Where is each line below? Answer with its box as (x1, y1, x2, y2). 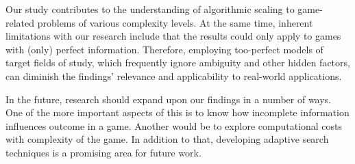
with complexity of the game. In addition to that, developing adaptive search (5, 132, 329, 146)
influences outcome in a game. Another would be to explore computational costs (5, 118, 343, 133)
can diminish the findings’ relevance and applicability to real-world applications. (5, 68, 342, 83)
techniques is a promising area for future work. (5, 145, 201, 159)
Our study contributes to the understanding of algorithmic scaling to (5, 2, 295, 16)
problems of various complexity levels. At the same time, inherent (37, 15, 313, 29)
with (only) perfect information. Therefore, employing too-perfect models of (5, 42, 323, 56)
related (5, 15, 35, 29)
